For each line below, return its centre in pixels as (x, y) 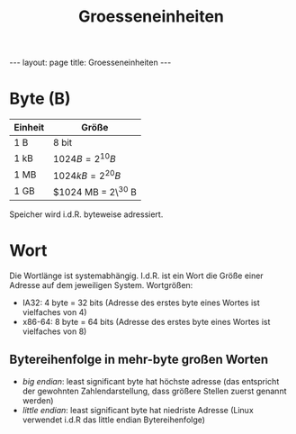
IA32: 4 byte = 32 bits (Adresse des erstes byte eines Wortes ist (141, 303)
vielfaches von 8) (54, 331)
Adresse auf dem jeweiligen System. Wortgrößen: (101, 285)
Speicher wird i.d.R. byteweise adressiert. (86, 214)
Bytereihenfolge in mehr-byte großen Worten (139, 360)
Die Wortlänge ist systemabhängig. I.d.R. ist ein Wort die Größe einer (136, 276)
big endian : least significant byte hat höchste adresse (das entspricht (151, 381)
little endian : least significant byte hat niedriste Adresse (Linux (138, 410)
